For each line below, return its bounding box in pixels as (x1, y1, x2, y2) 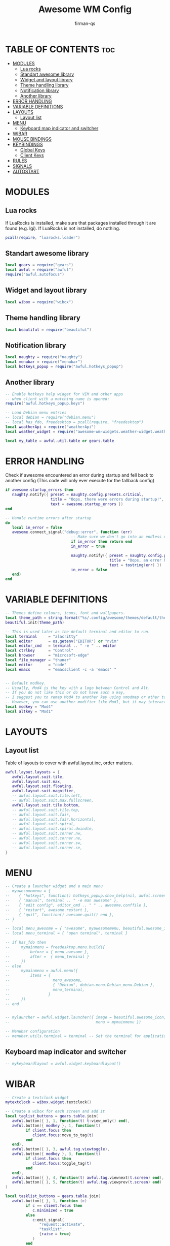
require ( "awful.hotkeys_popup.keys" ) (5, 401, 85, 406)
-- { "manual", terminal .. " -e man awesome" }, (5, 898, 119, 903)
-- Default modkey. (5, 680, 47, 686)
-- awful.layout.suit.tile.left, (12, 793, 82, 798)
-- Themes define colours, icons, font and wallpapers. (5, 611, 125, 616)
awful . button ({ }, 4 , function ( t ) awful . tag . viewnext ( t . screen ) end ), (12, 1175, 164, 1180)
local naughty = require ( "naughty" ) (5, 355, 82, 360)
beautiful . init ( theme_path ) (5, 620, 65, 625)
